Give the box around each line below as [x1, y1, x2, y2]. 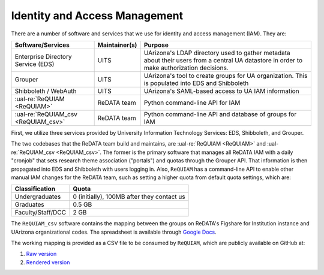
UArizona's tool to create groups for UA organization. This [143, 71, 308, 80]
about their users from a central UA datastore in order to [143, 56, 303, 64]
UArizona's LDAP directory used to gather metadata [143, 49, 290, 57]
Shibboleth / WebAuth [14, 87, 77, 95]
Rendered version [26, 258, 70, 266]
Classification [14, 185, 56, 193]
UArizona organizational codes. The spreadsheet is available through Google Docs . [11, 228, 217, 235]
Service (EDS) [14, 60, 55, 68]
